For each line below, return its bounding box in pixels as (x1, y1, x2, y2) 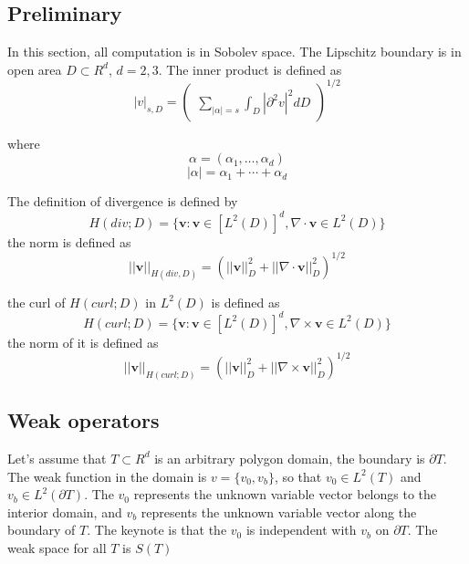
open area (7, 59, 62, 78)
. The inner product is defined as (158, 59, 342, 78)
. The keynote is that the (87, 520, 227, 539)
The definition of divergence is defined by (7, 192, 238, 211)
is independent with (245, 520, 357, 539)
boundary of (7, 520, 76, 539)
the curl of (7, 292, 66, 311)
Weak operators (7, 406, 160, 434)
